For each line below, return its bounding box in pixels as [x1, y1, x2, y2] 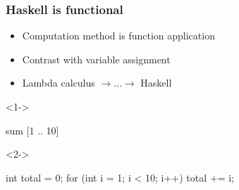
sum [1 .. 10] [6, 122, 59, 137]
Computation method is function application [22, 28, 215, 43]
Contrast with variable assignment [22, 51, 171, 66]
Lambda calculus [22, 75, 95, 90]
